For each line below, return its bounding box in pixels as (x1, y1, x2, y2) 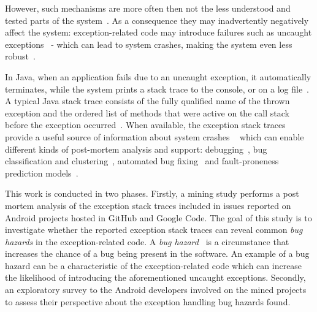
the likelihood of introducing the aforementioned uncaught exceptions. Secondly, (5, 271, 306, 284)
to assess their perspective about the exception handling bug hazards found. (5, 295, 291, 308)
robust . (5, 50, 36, 63)
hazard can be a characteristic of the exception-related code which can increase (5, 259, 302, 272)
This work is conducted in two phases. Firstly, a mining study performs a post (5, 187, 299, 200)
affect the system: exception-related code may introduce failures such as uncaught (5, 26, 312, 39)
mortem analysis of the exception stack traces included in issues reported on (5, 199, 291, 211)
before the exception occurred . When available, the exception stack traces (5, 118, 286, 131)
